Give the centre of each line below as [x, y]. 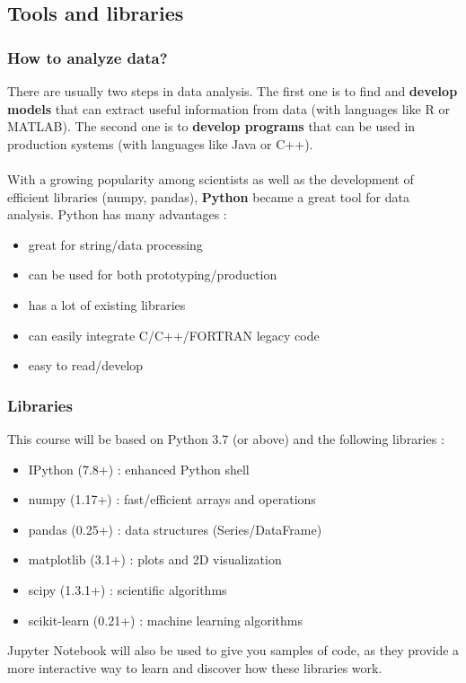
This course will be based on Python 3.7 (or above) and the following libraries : [226, 438]
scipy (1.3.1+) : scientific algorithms [127, 589]
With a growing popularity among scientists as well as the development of [211, 178]
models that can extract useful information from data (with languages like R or [229, 108]
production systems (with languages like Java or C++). [160, 143]
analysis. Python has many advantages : [117, 214]
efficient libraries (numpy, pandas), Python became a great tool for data [208, 196]
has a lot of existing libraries [107, 304]
